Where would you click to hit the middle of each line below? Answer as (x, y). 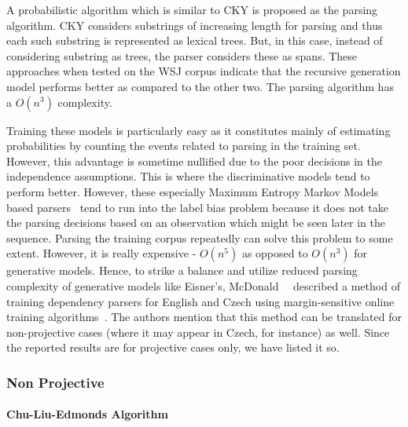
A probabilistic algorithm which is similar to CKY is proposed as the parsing (192, 9)
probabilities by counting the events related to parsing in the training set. (184, 146)
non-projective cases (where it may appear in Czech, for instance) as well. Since (198, 332)
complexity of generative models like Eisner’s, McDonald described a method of (203, 285)
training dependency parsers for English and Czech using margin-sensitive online (200, 301)
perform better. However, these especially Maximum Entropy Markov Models (193, 191)
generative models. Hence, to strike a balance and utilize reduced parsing (182, 270)
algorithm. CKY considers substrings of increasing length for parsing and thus (195, 25)
